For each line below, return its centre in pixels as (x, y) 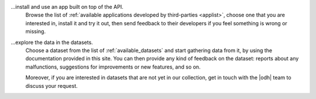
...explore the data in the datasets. (52, 42)
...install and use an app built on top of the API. (67, 7)
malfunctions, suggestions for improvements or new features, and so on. (113, 67)
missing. (36, 32)
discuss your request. (52, 86)
